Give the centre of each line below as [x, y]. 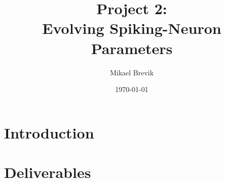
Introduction [49, 132]
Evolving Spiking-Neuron [132, 28]
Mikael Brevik [132, 72]
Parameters [132, 48]
